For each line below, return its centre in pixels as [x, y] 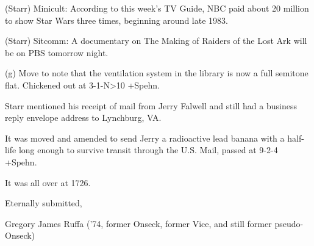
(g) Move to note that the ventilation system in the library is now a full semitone [157, 73]
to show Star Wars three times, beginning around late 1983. [116, 20]
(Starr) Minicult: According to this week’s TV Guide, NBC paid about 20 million [157, 8]
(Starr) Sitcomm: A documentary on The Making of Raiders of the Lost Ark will [156, 41]
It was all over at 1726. [48, 182]
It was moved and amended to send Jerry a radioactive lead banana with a [145, 138]
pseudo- [289, 223]
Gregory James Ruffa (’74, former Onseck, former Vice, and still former [138, 223]
